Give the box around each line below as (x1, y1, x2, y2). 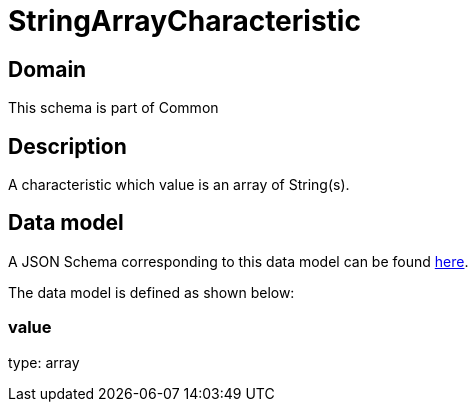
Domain (8, 56, 87, 82)
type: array (8, 353, 80, 371)
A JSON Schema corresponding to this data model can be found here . (8, 252, 469, 270)
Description (8, 133, 127, 159)
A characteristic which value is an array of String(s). (8, 176, 350, 194)
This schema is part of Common (8, 99, 219, 117)
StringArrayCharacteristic (8, 4, 361, 38)
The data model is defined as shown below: (8, 283, 295, 301)
